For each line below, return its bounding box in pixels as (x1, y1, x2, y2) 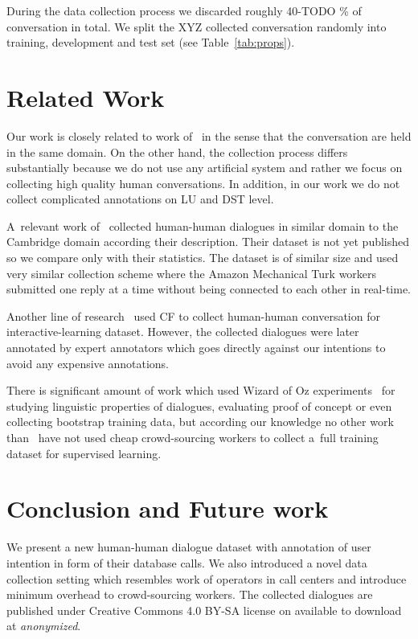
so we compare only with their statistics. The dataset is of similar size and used (6, 249, 399, 266)
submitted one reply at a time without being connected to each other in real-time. (6, 281, 412, 297)
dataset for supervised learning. (6, 444, 162, 461)
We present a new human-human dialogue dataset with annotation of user (6, 539, 371, 555)
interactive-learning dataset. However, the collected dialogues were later (6, 323, 359, 340)
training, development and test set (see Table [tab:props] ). (6, 34, 295, 51)
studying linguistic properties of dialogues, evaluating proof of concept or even (6, 397, 392, 414)
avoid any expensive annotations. (6, 354, 170, 371)
